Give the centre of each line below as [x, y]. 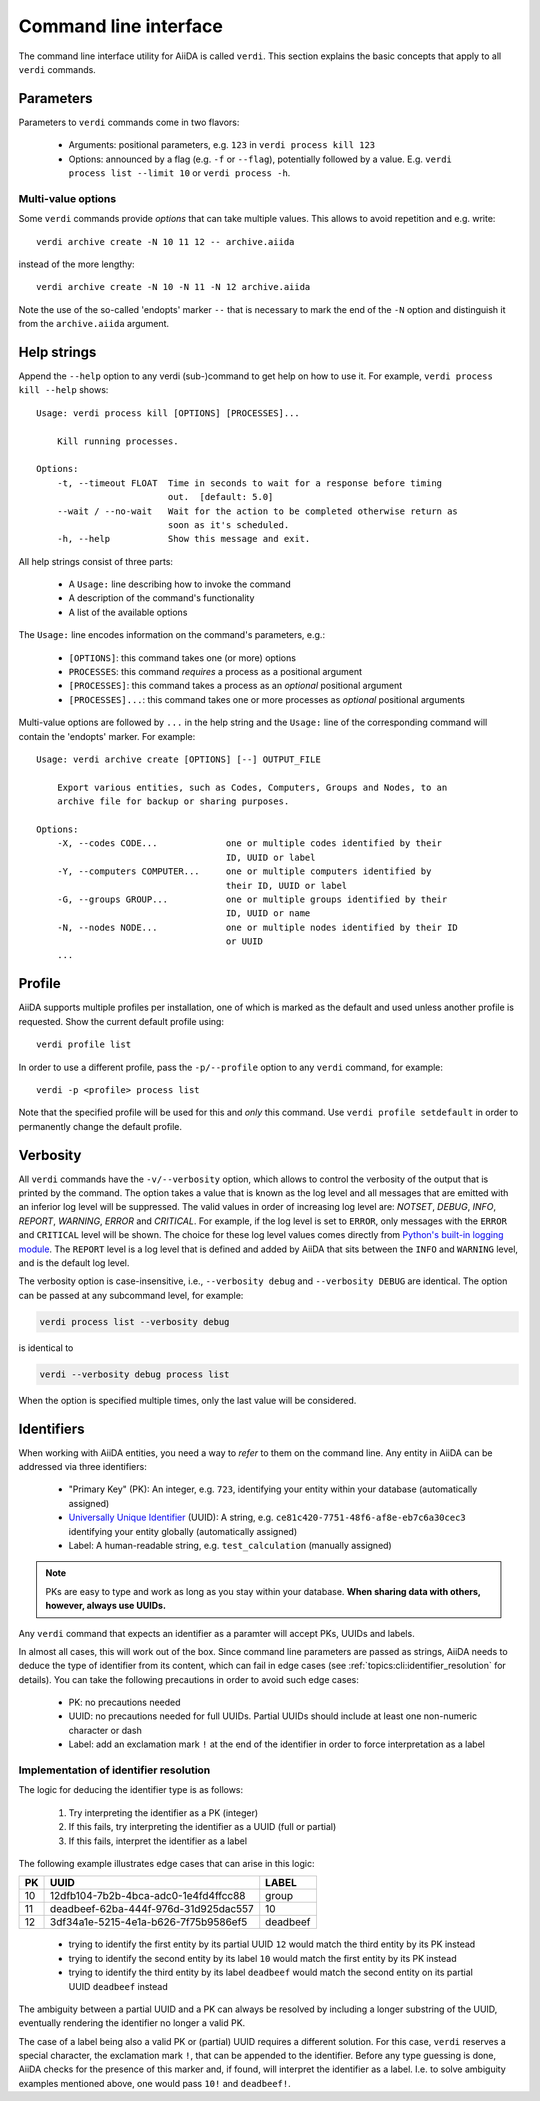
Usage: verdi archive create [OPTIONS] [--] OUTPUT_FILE [179, 759]
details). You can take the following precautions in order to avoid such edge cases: [188, 1679]
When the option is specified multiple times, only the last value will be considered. [187, 1400]
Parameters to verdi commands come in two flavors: [129, 122]
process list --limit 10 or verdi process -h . [179, 173]
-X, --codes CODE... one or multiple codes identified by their [249, 843]
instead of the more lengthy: [76, 264]
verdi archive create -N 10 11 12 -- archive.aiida [165, 241]
